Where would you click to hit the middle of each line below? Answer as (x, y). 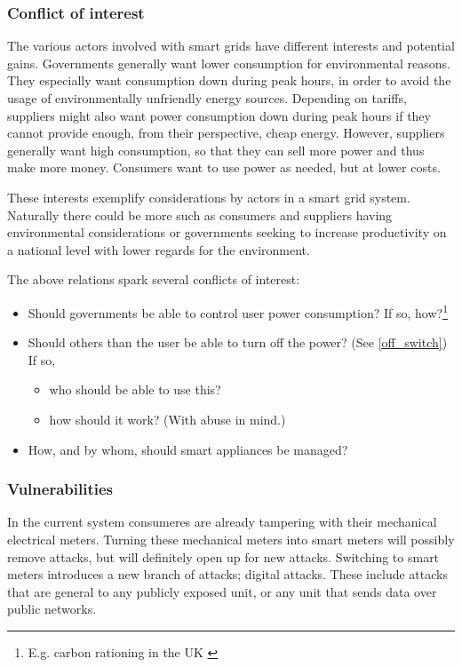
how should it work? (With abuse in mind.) (167, 419)
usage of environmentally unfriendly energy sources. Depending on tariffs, (207, 98)
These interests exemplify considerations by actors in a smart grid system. (209, 197)
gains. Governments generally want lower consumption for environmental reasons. (229, 63)
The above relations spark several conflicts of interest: (154, 279)
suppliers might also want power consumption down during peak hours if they (219, 115)
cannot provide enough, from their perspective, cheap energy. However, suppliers (226, 133)
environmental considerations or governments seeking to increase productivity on (227, 232)
